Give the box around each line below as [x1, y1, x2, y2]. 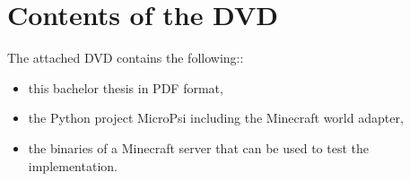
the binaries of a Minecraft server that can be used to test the [28, 138, 370, 157]
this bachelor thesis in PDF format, [28, 78, 223, 97]
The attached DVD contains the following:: [7, 48, 244, 67]
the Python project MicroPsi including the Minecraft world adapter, [28, 108, 404, 127]
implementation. [28, 156, 118, 175]
